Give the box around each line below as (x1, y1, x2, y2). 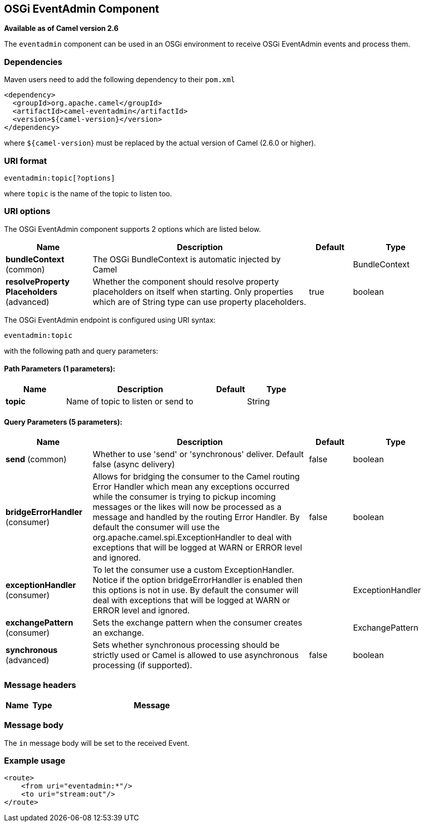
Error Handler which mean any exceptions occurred (93, 481, 290, 492)
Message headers (4, 680, 76, 691)
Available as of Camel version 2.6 (4, 24, 119, 33)
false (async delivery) (93, 459, 175, 470)
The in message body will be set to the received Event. (4, 738, 189, 747)
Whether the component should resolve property (93, 276, 279, 287)
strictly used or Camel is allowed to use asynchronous (93, 650, 299, 661)
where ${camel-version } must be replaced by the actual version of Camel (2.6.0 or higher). (4, 139, 316, 148)
